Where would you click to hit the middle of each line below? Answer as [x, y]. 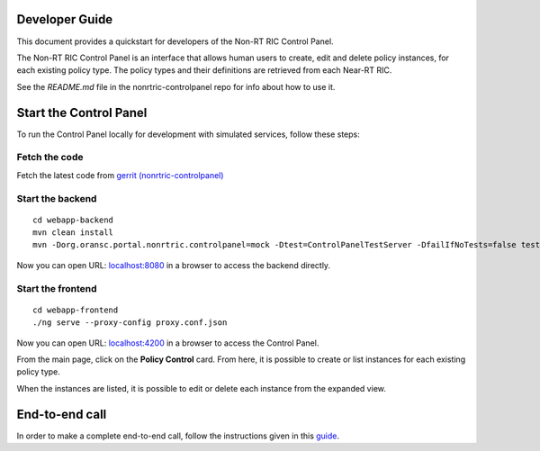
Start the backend [57, 198]
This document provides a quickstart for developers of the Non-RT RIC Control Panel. [175, 41]
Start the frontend [57, 288]
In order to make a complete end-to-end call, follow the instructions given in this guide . [178, 436]
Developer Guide [65, 19]
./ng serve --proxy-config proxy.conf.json [130, 323]
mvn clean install [73, 233]
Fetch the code [50, 158]
